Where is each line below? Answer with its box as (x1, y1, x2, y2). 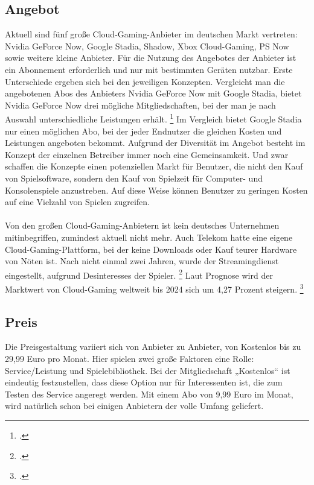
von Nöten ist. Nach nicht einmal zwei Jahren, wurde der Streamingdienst (5, 255, 279, 267)
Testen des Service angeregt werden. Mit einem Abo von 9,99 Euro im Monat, (5, 387, 293, 400)
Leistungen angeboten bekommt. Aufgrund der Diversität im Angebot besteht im (5, 136, 306, 149)
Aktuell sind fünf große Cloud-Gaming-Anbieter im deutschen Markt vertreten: (5, 28, 298, 40)
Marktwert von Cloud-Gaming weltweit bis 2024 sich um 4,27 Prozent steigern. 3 (5, 281, 304, 295)
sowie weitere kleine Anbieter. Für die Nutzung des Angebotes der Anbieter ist (5, 51, 296, 64)
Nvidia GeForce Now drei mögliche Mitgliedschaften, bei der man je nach (5, 98, 276, 111)
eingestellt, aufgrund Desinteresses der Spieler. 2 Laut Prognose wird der (5, 267, 273, 281)
